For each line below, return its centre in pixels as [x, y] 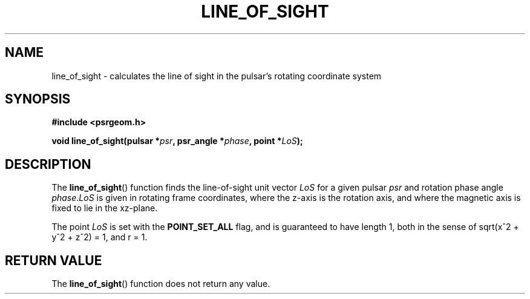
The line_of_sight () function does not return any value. [161, 284]
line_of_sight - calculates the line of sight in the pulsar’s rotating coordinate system [217, 76]
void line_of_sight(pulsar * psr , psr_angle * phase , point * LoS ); [177, 141]
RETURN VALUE [54, 260]
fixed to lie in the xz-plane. [105, 208]
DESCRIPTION [48, 164]
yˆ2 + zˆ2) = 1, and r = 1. [100, 237]
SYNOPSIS [38, 99]
